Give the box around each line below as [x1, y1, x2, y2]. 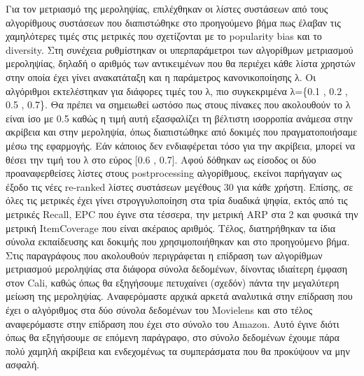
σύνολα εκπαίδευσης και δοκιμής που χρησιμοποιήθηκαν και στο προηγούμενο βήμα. [6, 234, 350, 249]
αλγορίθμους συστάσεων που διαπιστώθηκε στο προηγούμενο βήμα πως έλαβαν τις [6, 15, 341, 29]
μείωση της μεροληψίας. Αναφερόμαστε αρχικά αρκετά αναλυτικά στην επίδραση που [6, 289, 353, 303]
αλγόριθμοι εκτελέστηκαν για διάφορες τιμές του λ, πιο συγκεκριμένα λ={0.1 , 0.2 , [6, 83, 348, 98]
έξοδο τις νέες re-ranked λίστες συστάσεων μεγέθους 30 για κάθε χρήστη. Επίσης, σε [6, 179, 353, 194]
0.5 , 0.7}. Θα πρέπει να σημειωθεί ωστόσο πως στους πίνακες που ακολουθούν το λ [6, 97, 351, 112]
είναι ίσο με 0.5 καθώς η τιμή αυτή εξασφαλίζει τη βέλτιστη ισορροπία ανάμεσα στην [6, 110, 353, 125]
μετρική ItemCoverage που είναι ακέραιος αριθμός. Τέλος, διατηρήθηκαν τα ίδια [6, 220, 336, 235]
